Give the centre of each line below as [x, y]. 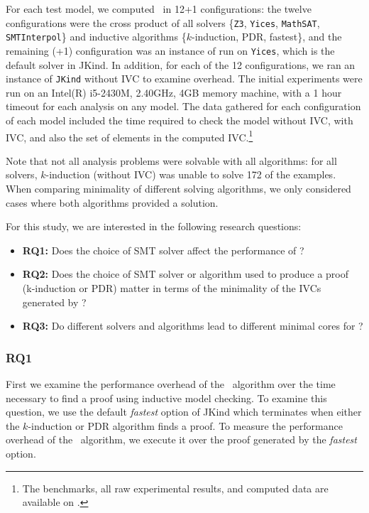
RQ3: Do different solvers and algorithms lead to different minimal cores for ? [193, 326]
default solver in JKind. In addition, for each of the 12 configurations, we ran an [181, 64]
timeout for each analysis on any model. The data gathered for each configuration [183, 106]
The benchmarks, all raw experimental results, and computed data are [175, 488]
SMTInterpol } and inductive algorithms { [96, 37]
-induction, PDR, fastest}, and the [266, 37]
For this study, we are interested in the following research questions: [154, 226]
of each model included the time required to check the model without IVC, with [180, 120]
